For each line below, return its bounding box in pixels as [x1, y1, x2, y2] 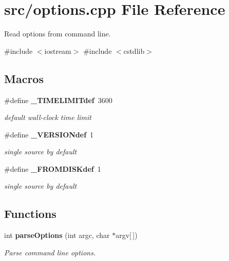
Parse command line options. [4, 247, 96, 257]
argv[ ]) [116, 230, 138, 240]
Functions [4, 206, 56, 222]
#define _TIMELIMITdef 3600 [4, 94, 112, 105]
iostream [44, 45, 71, 56]
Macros [4, 70, 44, 86]
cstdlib [123, 45, 145, 56]
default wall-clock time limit [4, 112, 92, 123]
